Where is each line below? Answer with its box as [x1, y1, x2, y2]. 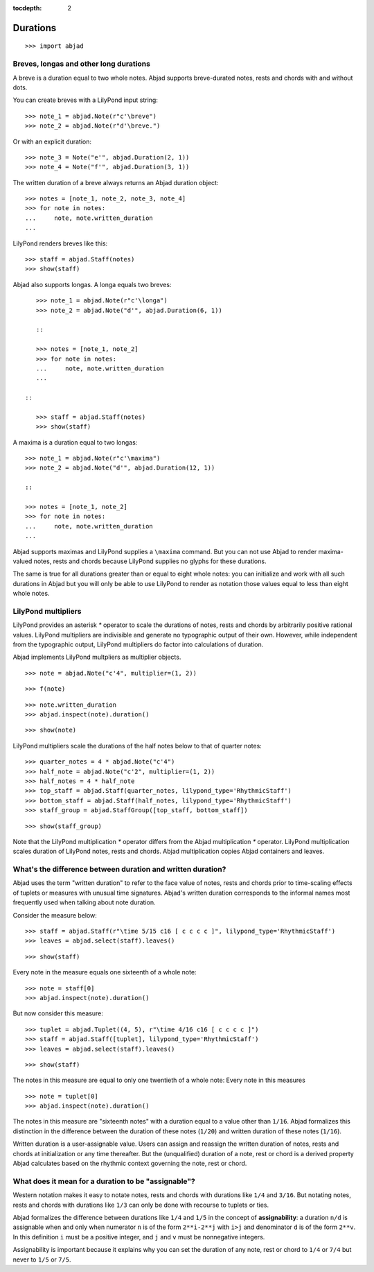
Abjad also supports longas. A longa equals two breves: [12, 280, 172, 289]
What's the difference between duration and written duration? [12, 864, 226, 874]
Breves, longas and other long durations [12, 59, 150, 69]
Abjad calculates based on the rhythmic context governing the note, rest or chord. [12, 1159, 247, 1168]
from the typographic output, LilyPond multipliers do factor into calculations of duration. [12, 640, 264, 648]
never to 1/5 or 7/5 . [12, 1255, 72, 1264]
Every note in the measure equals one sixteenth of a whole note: [12, 968, 197, 977]
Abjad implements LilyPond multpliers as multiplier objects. [12, 653, 181, 662]
